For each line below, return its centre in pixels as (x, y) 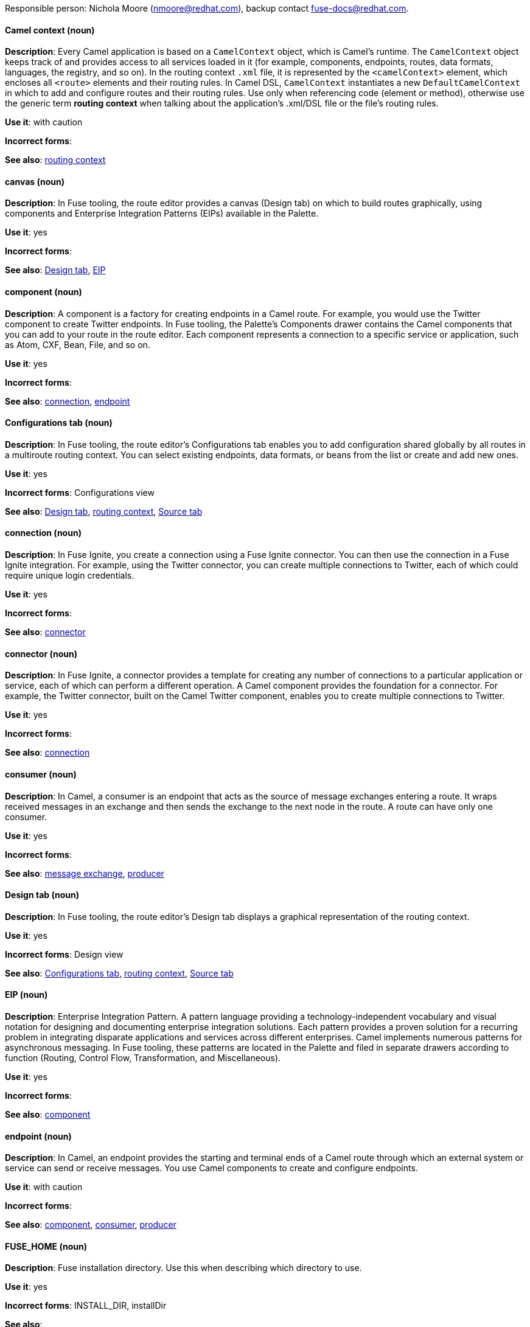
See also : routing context (55, 160)
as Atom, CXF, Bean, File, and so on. (78, 344)
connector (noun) (41, 653)
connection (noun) (43, 533)
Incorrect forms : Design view (64, 954)
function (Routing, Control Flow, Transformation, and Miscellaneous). (143, 1057)
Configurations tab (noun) (59, 423)
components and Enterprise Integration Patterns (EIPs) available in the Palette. (162, 214)
